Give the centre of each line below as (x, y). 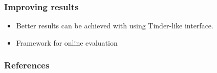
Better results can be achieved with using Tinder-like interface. (115, 26)
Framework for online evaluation (67, 42)
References (27, 65)
